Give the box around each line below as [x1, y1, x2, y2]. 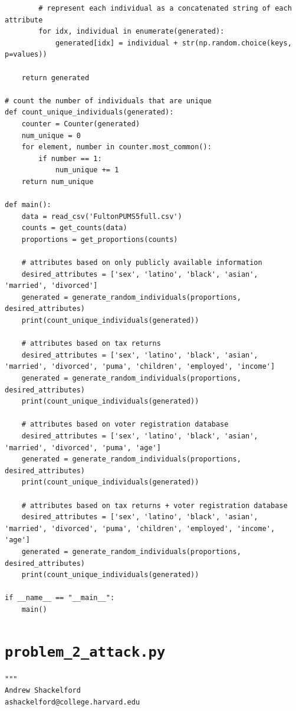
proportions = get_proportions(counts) [21, 235, 178, 244]
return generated [21, 73, 90, 82]
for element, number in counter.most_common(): [21, 143, 212, 152]
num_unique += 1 [55, 166, 119, 175]
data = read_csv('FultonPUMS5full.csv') [21, 212, 182, 221]
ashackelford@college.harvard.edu [5, 697, 140, 706]
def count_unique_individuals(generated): [5, 108, 174, 117]
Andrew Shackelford [5, 686, 81, 695]
